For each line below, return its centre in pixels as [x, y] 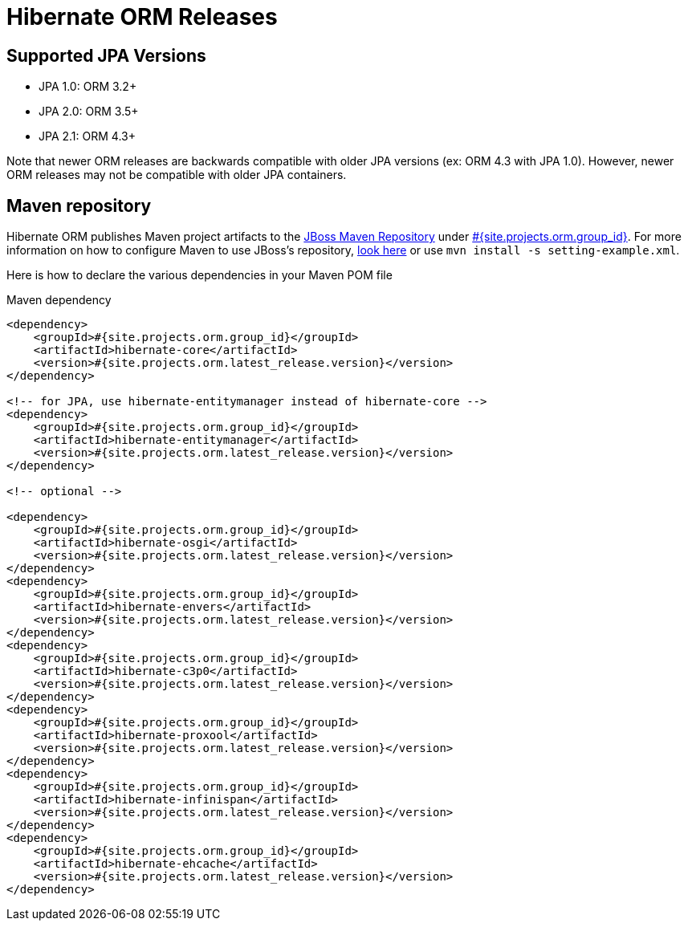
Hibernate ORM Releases [142, 17]
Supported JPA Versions [106, 55]
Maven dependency [59, 300]
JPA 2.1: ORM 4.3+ [87, 136]
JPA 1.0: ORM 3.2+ [88, 87]
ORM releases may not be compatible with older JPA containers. [177, 175]
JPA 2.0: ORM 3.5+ [89, 112]
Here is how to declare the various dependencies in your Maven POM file [199, 275]
